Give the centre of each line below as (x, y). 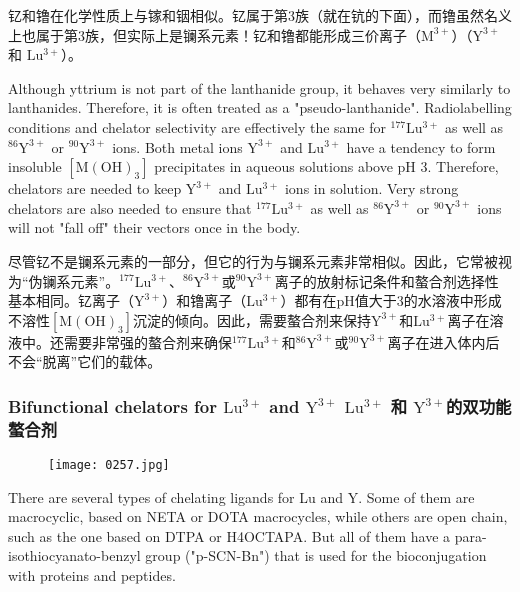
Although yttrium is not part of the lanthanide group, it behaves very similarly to (259, 87)
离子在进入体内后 (443, 341)
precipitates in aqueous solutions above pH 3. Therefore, (326, 166)
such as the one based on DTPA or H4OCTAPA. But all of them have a (229, 535)
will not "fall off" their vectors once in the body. (154, 227)
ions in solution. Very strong (371, 188)
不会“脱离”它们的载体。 (85, 361)
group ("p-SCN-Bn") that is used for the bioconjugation (316, 555)
